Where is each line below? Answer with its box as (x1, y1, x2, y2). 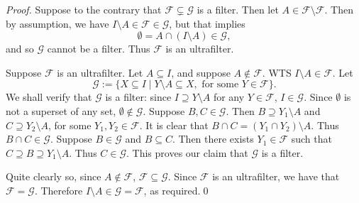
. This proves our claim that (126, 145, 248, 160)
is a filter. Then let (197, 2, 279, 16)
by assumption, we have (6, 16, 109, 31)
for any (213, 89, 245, 104)
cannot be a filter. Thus (47, 41, 150, 56)
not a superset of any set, (6, 103, 116, 118)
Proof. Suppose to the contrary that (6, 2, 162, 16)
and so (6, 41, 34, 56)
